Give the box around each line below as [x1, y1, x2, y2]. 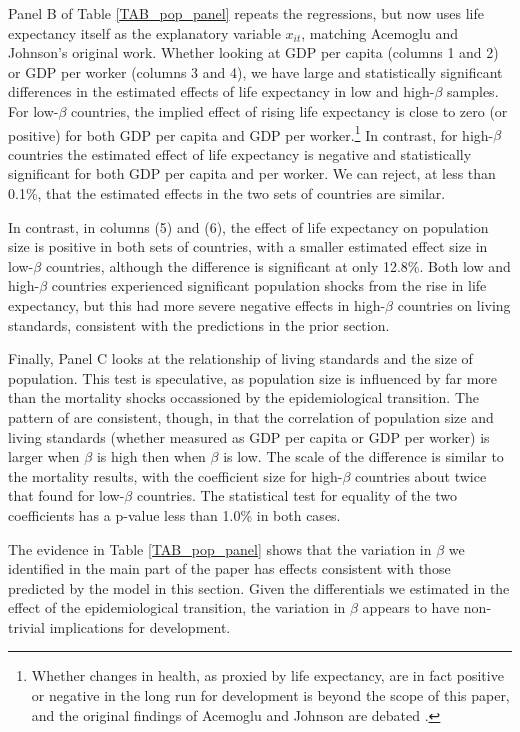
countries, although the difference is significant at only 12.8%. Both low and [45, 255, 511, 276]
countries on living [397, 294, 511, 315]
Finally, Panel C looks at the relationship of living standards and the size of [8, 348, 473, 369]
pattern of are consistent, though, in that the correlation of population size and [8, 406, 494, 427]
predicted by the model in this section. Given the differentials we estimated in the [8, 577, 510, 598]
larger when [8, 446, 80, 467]
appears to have [362, 597, 460, 618]
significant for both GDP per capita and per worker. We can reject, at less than [8, 163, 496, 184]
